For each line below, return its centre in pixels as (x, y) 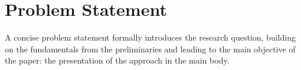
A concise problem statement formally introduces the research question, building (150, 37)
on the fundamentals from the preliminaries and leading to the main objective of (150, 49)
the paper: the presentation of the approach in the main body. (117, 60)
